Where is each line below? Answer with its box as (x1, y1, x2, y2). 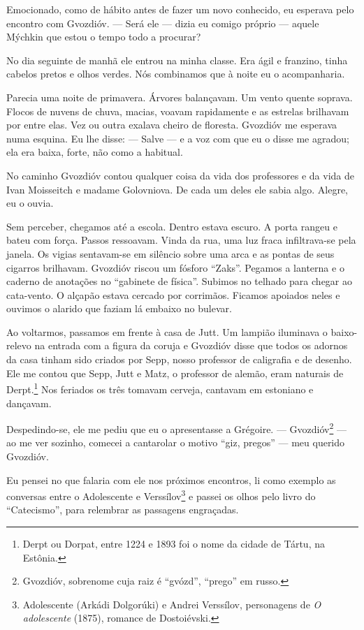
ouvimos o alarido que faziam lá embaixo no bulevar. (6, 301, 232, 316)
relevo (6, 338, 31, 353)
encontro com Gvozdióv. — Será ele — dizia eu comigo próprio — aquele (6, 15, 319, 30)
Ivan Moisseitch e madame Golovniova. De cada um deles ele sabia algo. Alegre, (6, 182, 349, 196)
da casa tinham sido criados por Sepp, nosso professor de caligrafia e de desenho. (6, 352, 352, 367)
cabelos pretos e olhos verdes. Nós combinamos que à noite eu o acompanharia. (6, 66, 345, 81)
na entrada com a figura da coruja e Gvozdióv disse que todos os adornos (34, 338, 348, 353)
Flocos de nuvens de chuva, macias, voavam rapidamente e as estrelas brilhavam (6, 103, 349, 118)
